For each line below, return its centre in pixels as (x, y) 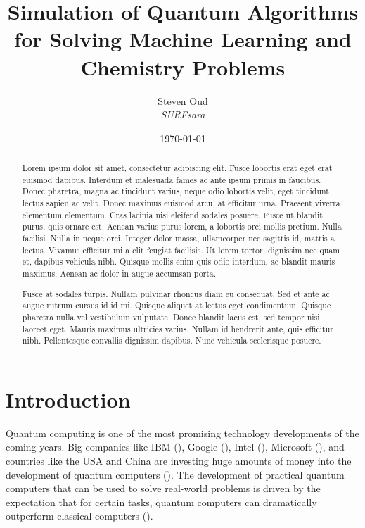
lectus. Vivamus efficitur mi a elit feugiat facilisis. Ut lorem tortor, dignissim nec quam (181, 250)
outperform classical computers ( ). (79, 516)
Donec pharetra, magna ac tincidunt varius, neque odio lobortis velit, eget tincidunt (175, 191)
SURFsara (183, 114)
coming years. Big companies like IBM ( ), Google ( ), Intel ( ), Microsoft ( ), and (175, 447)
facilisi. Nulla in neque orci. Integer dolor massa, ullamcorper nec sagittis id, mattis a (178, 238)
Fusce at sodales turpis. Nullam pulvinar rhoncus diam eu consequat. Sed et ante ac (176, 293)
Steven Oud (183, 100)
